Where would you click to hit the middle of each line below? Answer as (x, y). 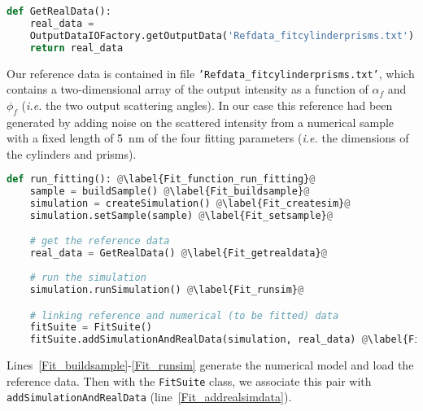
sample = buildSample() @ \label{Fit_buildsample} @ (170, 192)
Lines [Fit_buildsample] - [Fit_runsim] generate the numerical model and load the (210, 365)
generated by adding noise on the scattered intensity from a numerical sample (201, 122)
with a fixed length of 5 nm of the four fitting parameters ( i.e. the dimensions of (208, 138)
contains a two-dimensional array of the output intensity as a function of (188, 89)
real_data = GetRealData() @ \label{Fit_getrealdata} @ (178, 254)
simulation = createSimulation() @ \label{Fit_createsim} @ (190, 204)
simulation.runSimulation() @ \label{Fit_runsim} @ (167, 289)
